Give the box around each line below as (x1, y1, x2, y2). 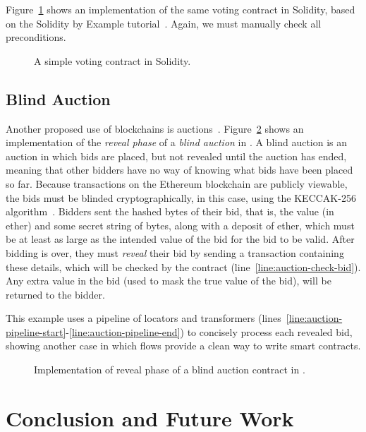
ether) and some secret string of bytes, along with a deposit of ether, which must (6, 217, 355, 232)
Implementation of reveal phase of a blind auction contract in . (34, 362, 305, 377)
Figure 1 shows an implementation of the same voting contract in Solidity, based (6, 2, 355, 16)
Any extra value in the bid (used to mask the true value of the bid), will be (6, 273, 331, 288)
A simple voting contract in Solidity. (34, 53, 191, 68)
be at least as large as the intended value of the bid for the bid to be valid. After (6, 232, 355, 246)
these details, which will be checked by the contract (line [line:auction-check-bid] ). (6, 259, 361, 274)
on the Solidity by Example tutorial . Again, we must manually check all (6, 16, 322, 30)
